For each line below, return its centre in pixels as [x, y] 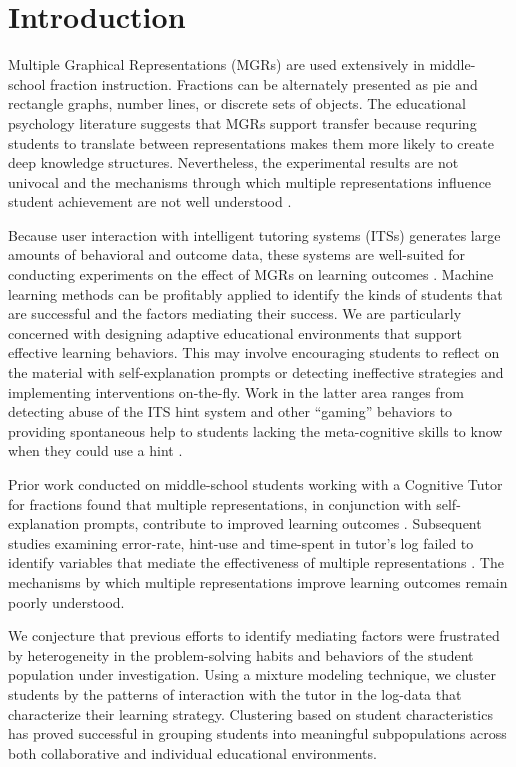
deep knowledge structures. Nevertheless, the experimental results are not [233, 162]
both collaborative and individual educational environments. [192, 752]
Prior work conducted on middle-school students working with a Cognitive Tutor [255, 484]
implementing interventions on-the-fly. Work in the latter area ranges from [236, 391]
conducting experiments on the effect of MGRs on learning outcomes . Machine [251, 274]
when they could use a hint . [95, 450]
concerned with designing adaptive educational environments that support [235, 332]
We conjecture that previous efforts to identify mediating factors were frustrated [254, 635]
